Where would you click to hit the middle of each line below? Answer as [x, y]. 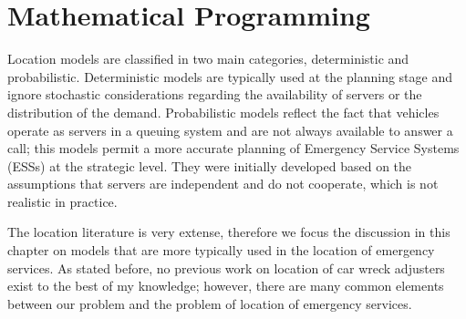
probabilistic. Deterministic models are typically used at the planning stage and [230, 76]
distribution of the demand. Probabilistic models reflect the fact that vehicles [223, 112]
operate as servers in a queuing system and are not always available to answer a [230, 130]
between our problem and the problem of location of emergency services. [210, 303]
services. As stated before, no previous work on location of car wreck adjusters [226, 268]
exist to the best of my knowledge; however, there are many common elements [226, 286]
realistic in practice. [62, 201]
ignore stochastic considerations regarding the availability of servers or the [215, 94]
